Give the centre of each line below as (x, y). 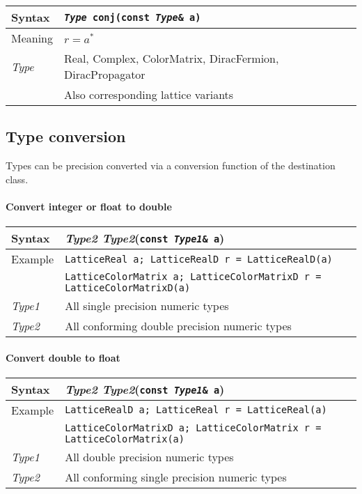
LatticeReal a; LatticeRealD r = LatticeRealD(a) (199, 259)
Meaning (32, 38)
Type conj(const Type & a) (133, 17)
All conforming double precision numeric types (178, 326)
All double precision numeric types (149, 456)
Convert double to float (63, 357)
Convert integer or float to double (89, 206)
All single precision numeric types (147, 306)
